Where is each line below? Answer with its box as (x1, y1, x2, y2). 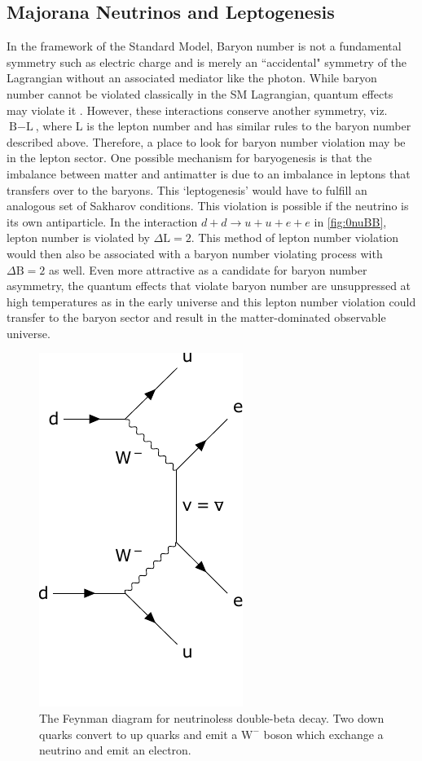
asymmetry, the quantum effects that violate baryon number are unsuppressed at (7, 277, 411, 294)
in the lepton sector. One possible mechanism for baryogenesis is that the (7, 149, 372, 166)
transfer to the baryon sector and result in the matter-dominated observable (7, 309, 386, 326)
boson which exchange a (263, 725, 384, 742)
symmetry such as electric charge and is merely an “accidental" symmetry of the (7, 53, 407, 70)
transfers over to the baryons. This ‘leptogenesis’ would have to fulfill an (7, 181, 367, 198)
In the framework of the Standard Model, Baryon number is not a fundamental (7, 37, 402, 55)
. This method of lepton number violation (191, 229, 399, 246)
